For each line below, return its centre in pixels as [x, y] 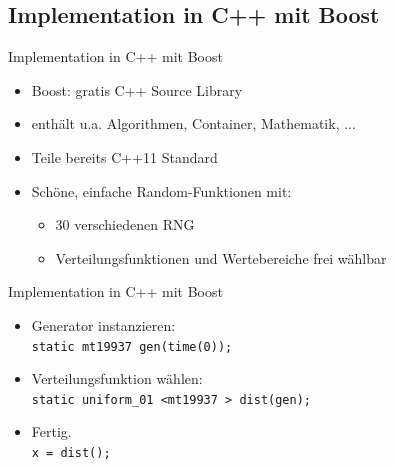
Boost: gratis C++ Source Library [137, 89]
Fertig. [51, 431]
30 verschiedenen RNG [125, 224]
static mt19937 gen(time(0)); [132, 346]
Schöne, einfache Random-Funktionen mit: [161, 190]
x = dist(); [71, 453]
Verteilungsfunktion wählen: [117, 378]
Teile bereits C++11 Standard [124, 156]
